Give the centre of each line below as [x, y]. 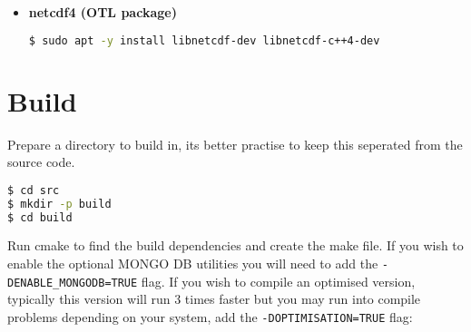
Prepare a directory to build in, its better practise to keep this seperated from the [235, 144]
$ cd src [34, 190]
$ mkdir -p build [59, 204]
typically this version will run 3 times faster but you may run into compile [214, 299]
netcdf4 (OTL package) [103, 12]
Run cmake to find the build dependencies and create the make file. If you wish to [235, 245]
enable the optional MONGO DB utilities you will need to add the [193, 263]
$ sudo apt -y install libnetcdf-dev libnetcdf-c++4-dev [204, 40]
